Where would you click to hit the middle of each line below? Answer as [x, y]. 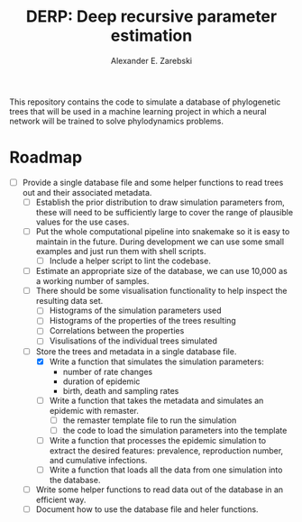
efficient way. [61, 499]
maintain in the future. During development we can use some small [160, 242]
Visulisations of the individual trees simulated [133, 341]
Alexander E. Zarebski [151, 60]
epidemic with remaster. [94, 410]
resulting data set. [69, 301]
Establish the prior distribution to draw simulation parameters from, [160, 202]
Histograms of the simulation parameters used [136, 311]
